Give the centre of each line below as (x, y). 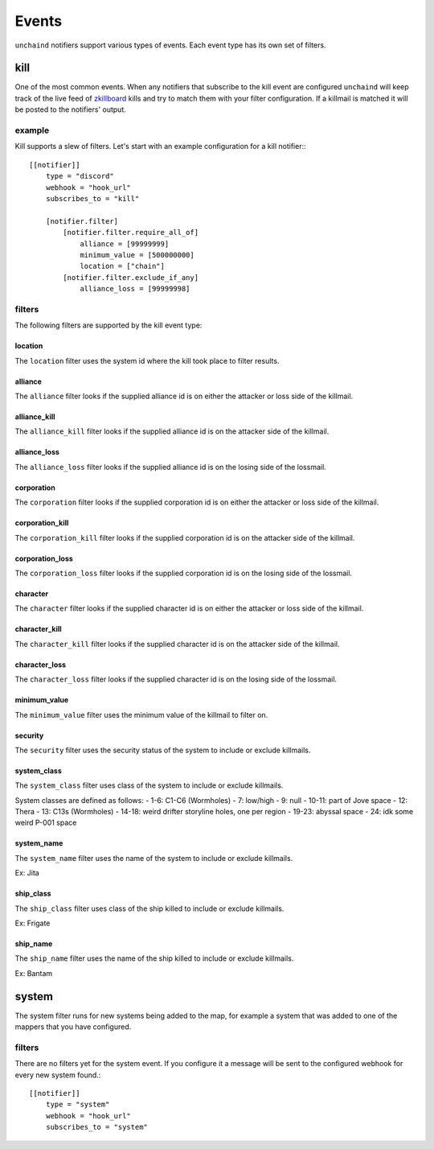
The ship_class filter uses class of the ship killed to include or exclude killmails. (149, 908)
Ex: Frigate (33, 923)
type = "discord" (80, 176)
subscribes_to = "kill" (92, 198)
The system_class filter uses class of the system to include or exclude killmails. (149, 785)
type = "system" (78, 1105)
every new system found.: (58, 1075)
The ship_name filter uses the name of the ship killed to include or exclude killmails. (154, 958)
